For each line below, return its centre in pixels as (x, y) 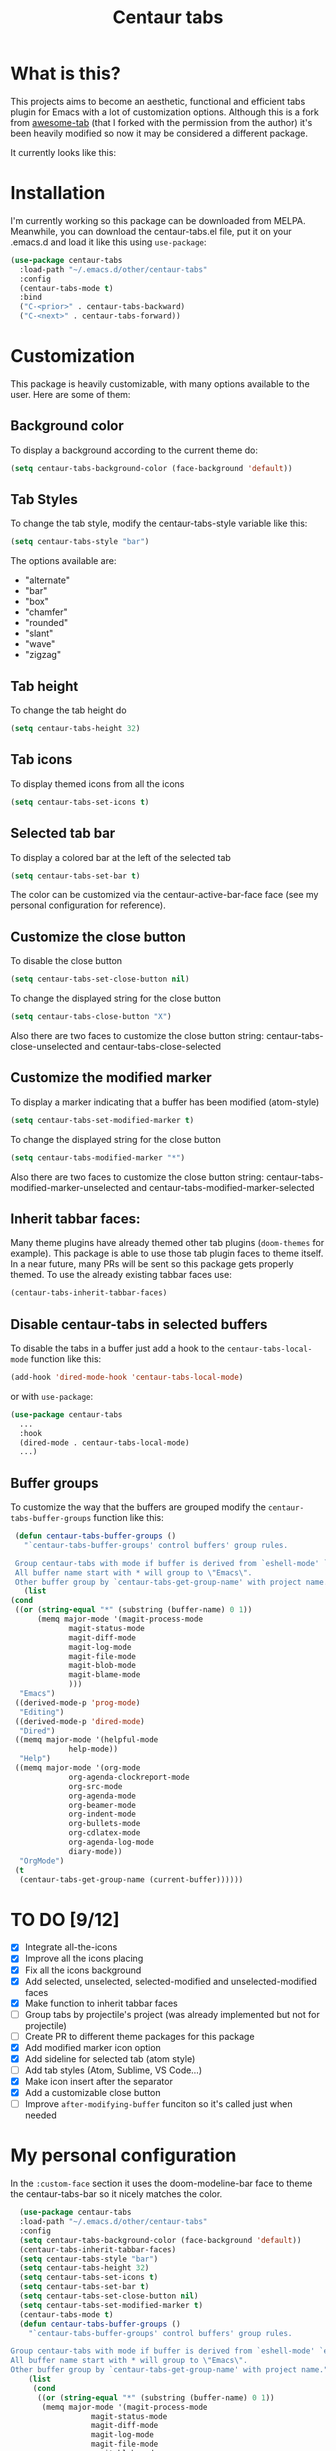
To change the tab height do (68, 710)
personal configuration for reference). (88, 905)
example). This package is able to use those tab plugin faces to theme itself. (167, 1253)
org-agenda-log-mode (111, 1842)
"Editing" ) (42, 1712)
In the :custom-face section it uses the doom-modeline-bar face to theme (161, 2183)
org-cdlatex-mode (104, 1833)
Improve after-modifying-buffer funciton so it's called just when (158, 2104)
